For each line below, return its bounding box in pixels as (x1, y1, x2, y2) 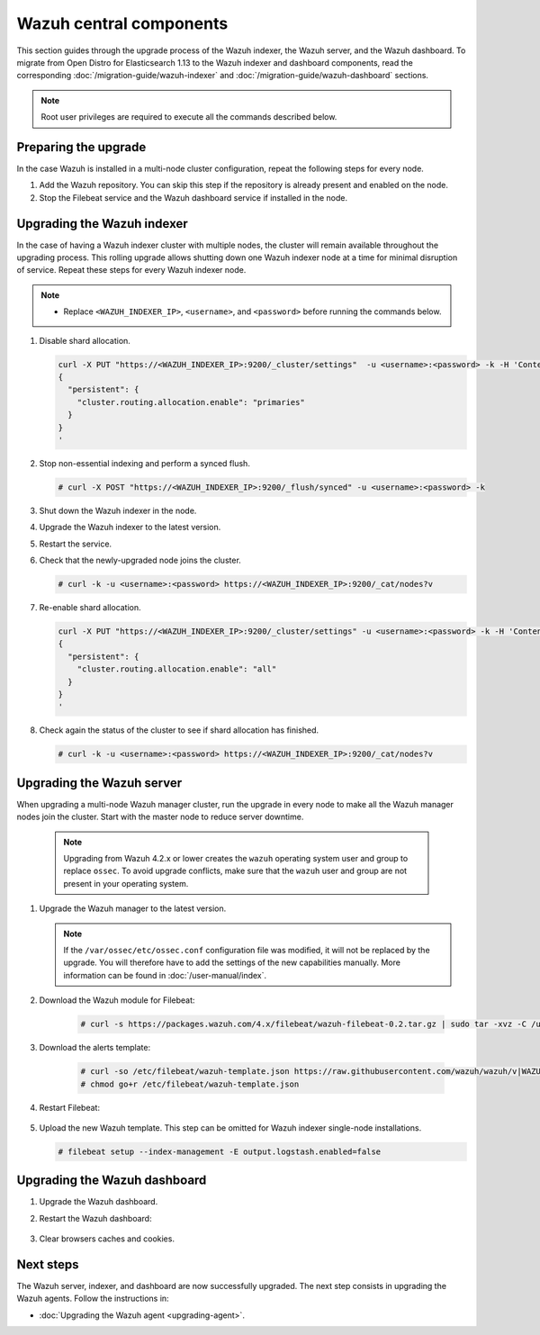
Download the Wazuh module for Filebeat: (39, 995, 195, 1006)
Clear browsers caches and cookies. (39, 1233, 175, 1244)
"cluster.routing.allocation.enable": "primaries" (76, 397, 305, 407)
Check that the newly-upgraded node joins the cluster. (39, 555, 242, 566)
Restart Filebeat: (39, 1102, 101, 1113)
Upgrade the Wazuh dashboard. (39, 1196, 158, 1207)
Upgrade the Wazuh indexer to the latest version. (39, 522, 221, 533)
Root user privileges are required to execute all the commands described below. (40, 112, 337, 122)
